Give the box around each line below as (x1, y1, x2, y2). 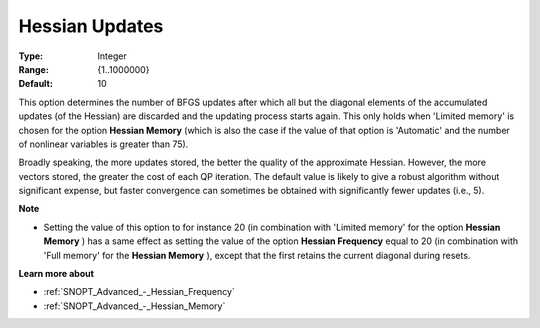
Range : (18, 63, 49, 75)
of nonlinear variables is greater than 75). (18, 138, 189, 150)
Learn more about (18, 268, 95, 280)
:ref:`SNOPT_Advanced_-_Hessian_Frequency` (43, 286, 235, 298)
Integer (97, 50, 127, 62)
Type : (18, 50, 44, 62)
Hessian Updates (18, 15, 164, 37)
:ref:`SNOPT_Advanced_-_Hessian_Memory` (43, 300, 226, 312)
